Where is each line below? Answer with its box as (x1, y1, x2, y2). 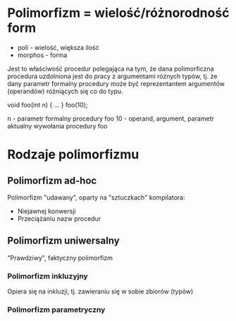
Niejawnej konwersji (17, 207, 76, 215)
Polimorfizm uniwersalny (7, 235, 120, 247)
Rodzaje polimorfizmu (7, 147, 139, 163)
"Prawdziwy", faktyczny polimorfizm (7, 253, 113, 262)
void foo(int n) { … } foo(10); (7, 100, 88, 109)
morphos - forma (17, 51, 68, 59)
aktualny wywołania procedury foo (7, 121, 108, 130)
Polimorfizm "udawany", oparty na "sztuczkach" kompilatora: (7, 193, 185, 202)
